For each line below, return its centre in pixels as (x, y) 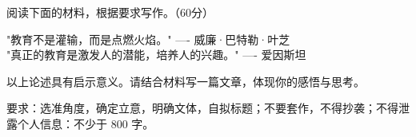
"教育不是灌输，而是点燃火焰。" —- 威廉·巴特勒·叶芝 (148, 39)
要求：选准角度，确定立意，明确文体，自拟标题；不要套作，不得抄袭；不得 (202, 108)
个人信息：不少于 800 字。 (86, 123)
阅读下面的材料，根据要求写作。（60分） (110, 12)
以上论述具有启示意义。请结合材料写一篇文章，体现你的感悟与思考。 (186, 81)
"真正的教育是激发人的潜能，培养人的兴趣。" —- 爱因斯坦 (156, 55)
